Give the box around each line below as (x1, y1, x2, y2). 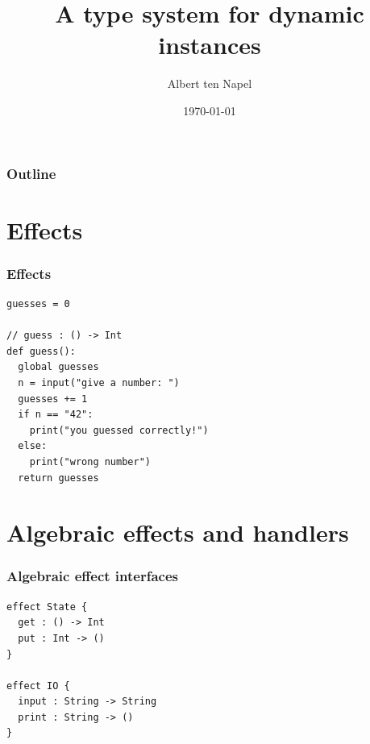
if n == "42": (18, 409, 94, 421)
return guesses (18, 472, 99, 484)
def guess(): (6, 345, 76, 357)
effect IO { (6, 680, 70, 692)
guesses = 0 (6, 298, 70, 310)
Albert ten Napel (167, 75, 252, 92)
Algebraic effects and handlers (6, 516, 349, 549)
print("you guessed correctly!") (29, 424, 209, 436)
